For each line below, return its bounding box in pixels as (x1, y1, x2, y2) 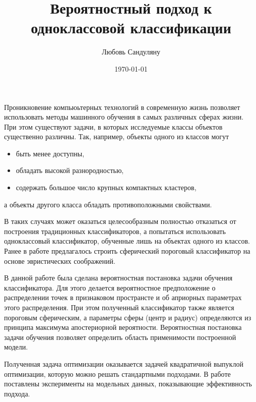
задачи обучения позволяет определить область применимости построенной (4, 331, 236, 342)
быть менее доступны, (16, 148, 85, 158)
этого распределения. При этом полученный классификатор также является (4, 302, 234, 312)
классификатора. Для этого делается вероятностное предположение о (4, 282, 216, 293)
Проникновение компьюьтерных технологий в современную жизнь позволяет (4, 101, 240, 112)
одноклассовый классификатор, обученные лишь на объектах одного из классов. (4, 236, 250, 246)
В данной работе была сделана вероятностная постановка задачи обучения (4, 272, 233, 283)
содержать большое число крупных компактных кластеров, (16, 182, 197, 193)
